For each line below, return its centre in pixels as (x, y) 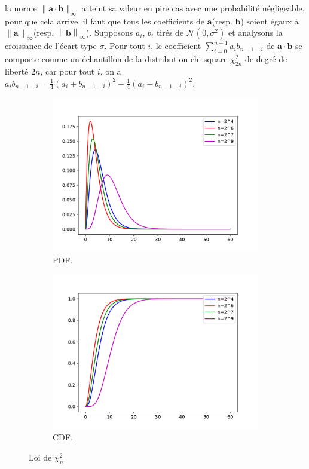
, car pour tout (68, 71)
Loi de (40, 457)
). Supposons (109, 33)
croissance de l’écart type (51, 46)
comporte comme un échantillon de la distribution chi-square (116, 59)
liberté (17, 71)
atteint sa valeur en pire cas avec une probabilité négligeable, (193, 8)
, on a (111, 71)
